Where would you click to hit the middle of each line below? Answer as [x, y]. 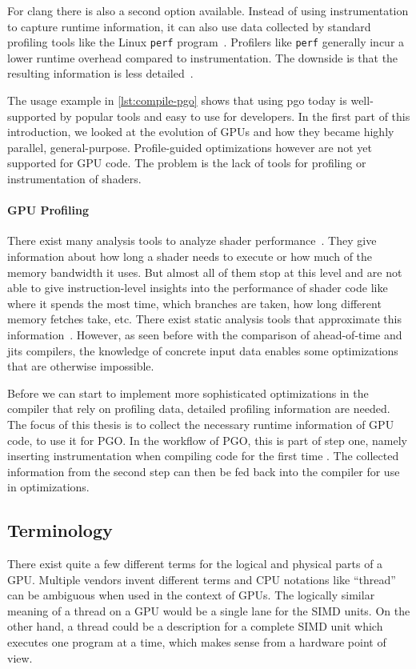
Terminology [60, 530]
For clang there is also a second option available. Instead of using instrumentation [208, 10]
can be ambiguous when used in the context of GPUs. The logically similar [191, 595]
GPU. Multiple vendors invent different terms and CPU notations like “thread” [202, 579]
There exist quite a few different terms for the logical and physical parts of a [195, 564]
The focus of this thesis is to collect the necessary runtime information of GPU [201, 424]
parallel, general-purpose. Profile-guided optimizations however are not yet [190, 147]
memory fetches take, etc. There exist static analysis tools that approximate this [204, 319]
